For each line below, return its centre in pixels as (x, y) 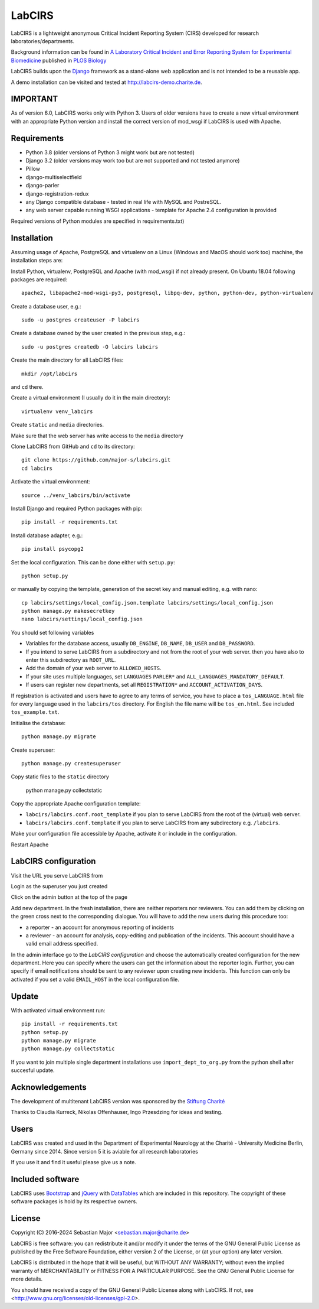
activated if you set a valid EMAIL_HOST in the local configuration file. (95, 979)
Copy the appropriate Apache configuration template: (76, 804)
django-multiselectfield (54, 177)
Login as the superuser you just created (59, 886)
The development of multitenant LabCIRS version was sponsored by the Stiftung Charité (118, 1102)
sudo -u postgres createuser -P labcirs (80, 320)
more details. (27, 1279)
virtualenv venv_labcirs (57, 411)
